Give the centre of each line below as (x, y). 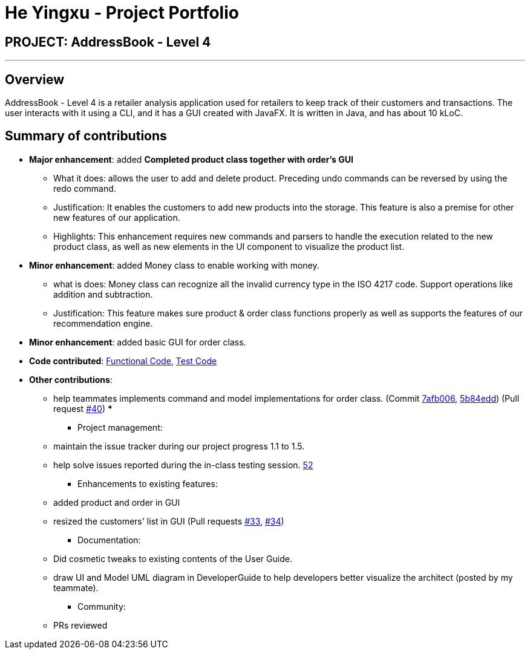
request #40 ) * (83, 408)
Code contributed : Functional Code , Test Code (123, 361)
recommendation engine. (103, 323)
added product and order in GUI (117, 502)
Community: (102, 606)
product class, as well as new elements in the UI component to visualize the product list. (229, 246)
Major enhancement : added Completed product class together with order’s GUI (191, 159)
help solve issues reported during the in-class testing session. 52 (183, 465)
